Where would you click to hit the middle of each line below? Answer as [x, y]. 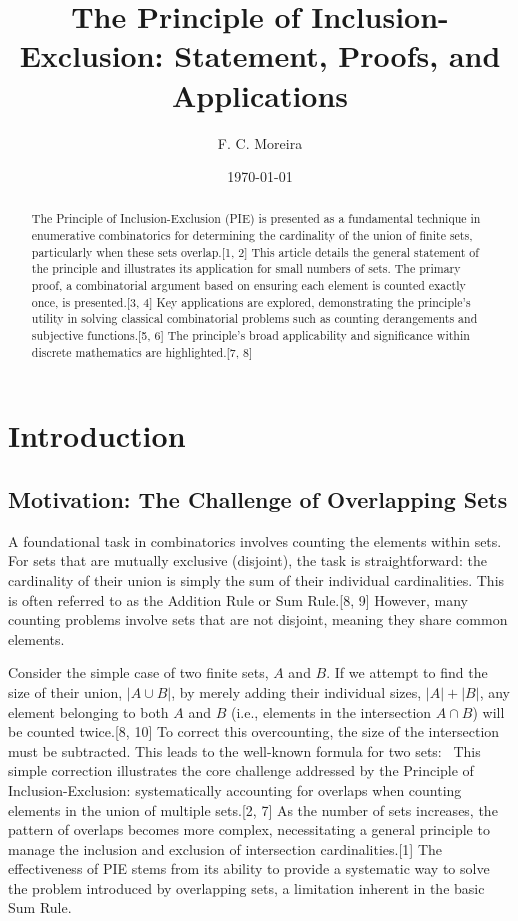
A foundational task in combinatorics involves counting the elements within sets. [255, 540]
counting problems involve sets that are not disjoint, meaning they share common [258, 619]
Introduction [97, 435]
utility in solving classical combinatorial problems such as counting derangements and [254, 318]
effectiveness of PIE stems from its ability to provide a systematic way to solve [249, 868]
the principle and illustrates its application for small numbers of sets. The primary [246, 268]
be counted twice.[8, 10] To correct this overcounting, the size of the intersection [254, 731]
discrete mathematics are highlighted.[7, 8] [142, 351]
